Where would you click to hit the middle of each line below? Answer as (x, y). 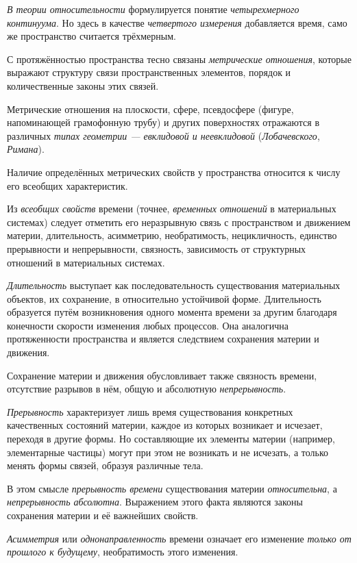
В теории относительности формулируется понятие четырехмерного (153, 9)
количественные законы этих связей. (83, 85)
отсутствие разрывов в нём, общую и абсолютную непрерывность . (147, 389)
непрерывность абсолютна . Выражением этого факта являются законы (155, 502)
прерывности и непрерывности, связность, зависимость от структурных (157, 248)
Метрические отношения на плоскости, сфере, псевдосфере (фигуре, (150, 109)
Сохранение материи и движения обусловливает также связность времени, (162, 375)
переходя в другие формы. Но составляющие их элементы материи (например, (171, 439)
